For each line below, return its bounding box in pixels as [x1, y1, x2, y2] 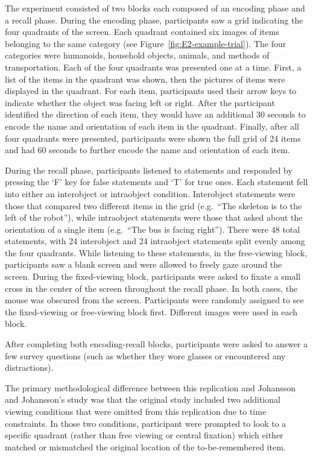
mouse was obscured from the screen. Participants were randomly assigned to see [5, 294, 304, 306]
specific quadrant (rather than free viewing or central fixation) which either [5, 429, 283, 441]
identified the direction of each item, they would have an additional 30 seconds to [5, 108, 306, 121]
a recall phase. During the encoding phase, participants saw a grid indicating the [5, 13, 303, 26]
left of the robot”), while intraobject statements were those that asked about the [5, 211, 303, 224]
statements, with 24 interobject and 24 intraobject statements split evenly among [5, 235, 305, 247]
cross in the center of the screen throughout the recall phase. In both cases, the [5, 282, 298, 294]
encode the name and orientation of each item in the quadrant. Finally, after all [5, 119, 300, 132]
